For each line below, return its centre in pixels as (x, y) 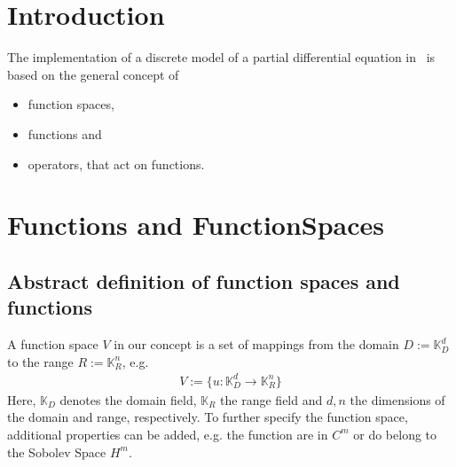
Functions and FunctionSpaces (196, 225)
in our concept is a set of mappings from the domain (256, 344)
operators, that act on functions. (116, 163)
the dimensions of (397, 399)
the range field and (271, 399)
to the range (40, 361)
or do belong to (395, 434)
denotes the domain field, (128, 399)
